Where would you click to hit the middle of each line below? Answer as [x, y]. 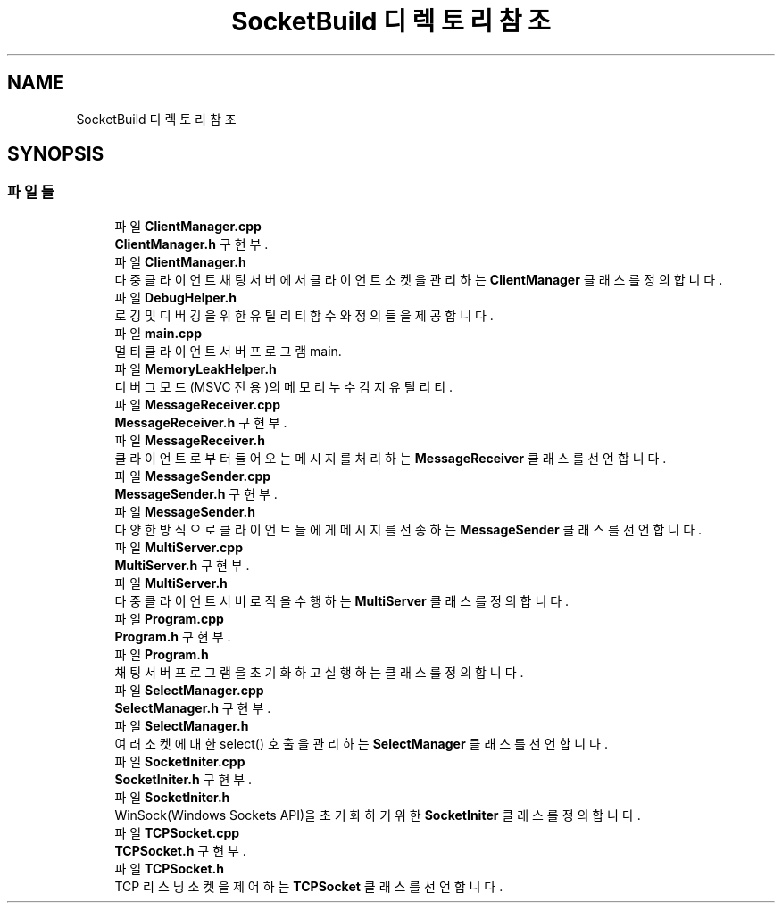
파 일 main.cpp [158, 333]
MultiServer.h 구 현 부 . [182, 565]
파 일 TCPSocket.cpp [177, 832]
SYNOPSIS [56, 154]
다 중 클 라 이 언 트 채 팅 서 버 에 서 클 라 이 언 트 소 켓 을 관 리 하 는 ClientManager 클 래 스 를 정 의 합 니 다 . [419, 279]
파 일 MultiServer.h [171, 583]
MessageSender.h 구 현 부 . [196, 493]
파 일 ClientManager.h [180, 261]
